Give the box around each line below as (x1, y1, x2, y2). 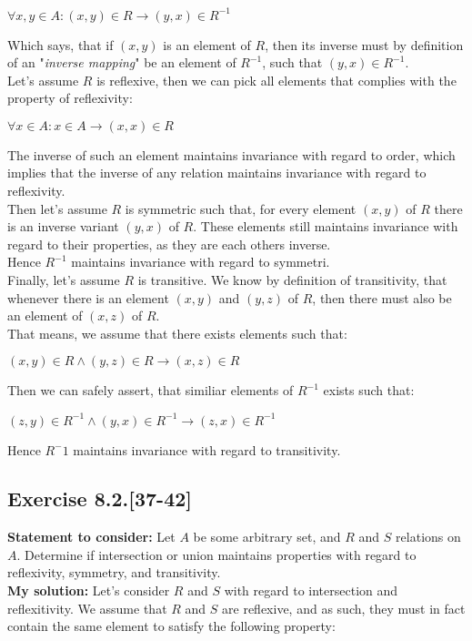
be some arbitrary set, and (193, 527, 341, 546)
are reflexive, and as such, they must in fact (222, 598, 466, 617)
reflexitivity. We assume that (7, 598, 167, 617)
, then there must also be (312, 288, 452, 307)
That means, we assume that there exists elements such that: (7, 323, 347, 342)
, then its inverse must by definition (265, 35, 464, 54)
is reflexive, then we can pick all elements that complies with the (96, 70, 457, 89)
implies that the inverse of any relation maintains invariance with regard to (7, 163, 427, 182)
